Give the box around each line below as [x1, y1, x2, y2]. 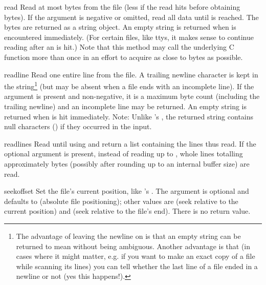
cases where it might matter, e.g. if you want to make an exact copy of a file [16, 251, 255, 261]
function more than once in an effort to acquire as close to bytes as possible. [4, 51, 243, 62]
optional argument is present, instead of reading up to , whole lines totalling [4, 148, 243, 159]
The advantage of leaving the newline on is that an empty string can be [16, 230, 241, 241]
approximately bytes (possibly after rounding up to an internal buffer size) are [4, 158, 250, 169]
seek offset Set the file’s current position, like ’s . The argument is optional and [4, 186, 249, 196]
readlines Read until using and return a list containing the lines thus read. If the [4, 138, 256, 149]
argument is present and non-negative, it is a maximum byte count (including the [4, 91, 260, 101]
